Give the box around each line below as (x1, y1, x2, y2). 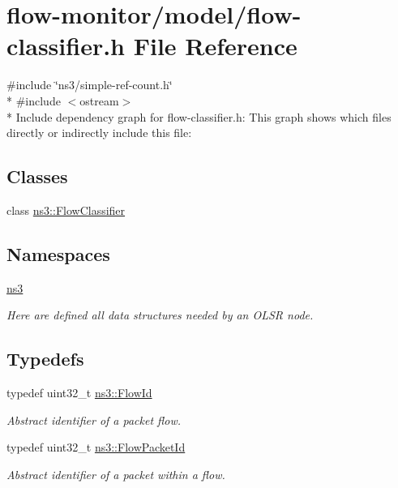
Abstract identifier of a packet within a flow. (6, 465, 225, 482)
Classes (6, 164, 68, 189)
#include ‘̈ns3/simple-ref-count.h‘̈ (6, 76, 173, 93)
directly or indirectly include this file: (6, 124, 192, 141)
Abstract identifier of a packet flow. (6, 411, 182, 428)
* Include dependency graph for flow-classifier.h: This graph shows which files (6, 108, 392, 125)
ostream (79, 92, 119, 109)
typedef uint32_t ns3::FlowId (6, 384, 152, 401)
